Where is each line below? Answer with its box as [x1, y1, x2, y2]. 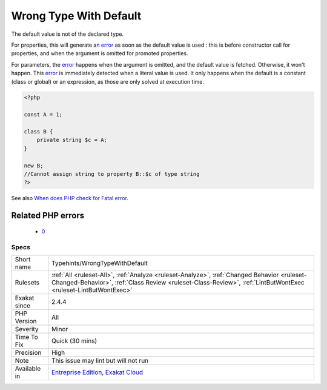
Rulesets [15, 278, 39, 286]
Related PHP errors [11, 210, 85, 221]
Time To [15, 332, 39, 341]
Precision [15, 348, 42, 357]
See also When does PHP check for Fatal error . [11, 195, 128, 202]
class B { [24, 128, 53, 135]
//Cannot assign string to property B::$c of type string [24, 170, 200, 177]
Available [15, 364, 41, 372]
